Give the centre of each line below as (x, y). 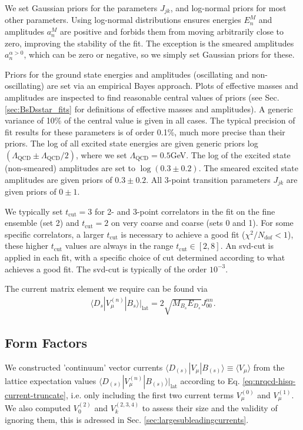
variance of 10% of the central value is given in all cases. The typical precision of (150, 120)
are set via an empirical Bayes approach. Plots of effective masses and (172, 86)
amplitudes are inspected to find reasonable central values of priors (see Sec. (142, 97)
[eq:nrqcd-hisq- (269, 380)
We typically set (34, 211)
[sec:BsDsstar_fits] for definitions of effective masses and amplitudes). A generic (149, 109)
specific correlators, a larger (54, 234)
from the (269, 367)
